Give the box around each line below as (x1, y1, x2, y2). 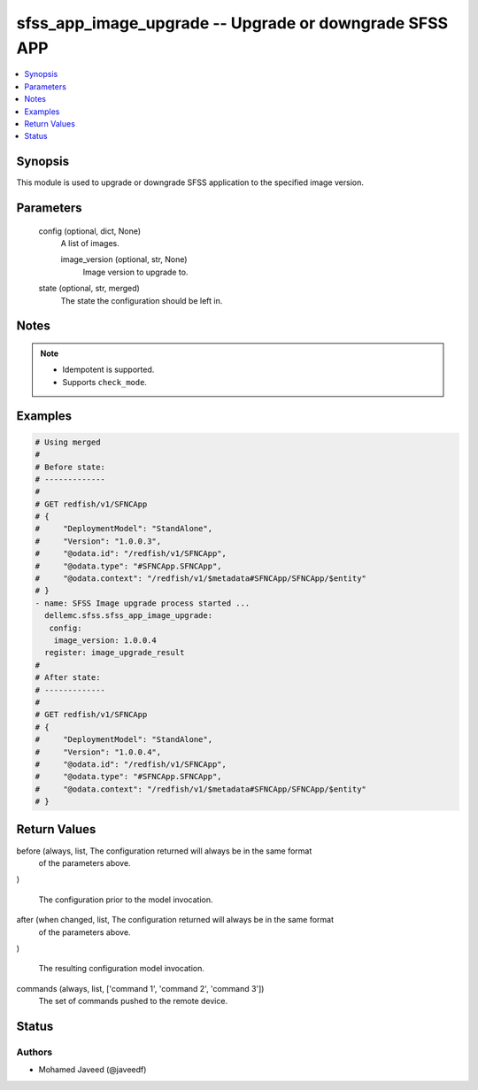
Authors (16, 1046, 53, 1058)
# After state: (35, 673, 101, 683)
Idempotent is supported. (62, 364, 155, 375)
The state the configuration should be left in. (60, 295, 223, 305)
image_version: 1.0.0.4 (53, 636, 157, 645)
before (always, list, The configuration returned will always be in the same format (16, 846, 312, 856)
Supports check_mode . (62, 376, 148, 387)
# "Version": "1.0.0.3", (35, 536, 162, 546)
